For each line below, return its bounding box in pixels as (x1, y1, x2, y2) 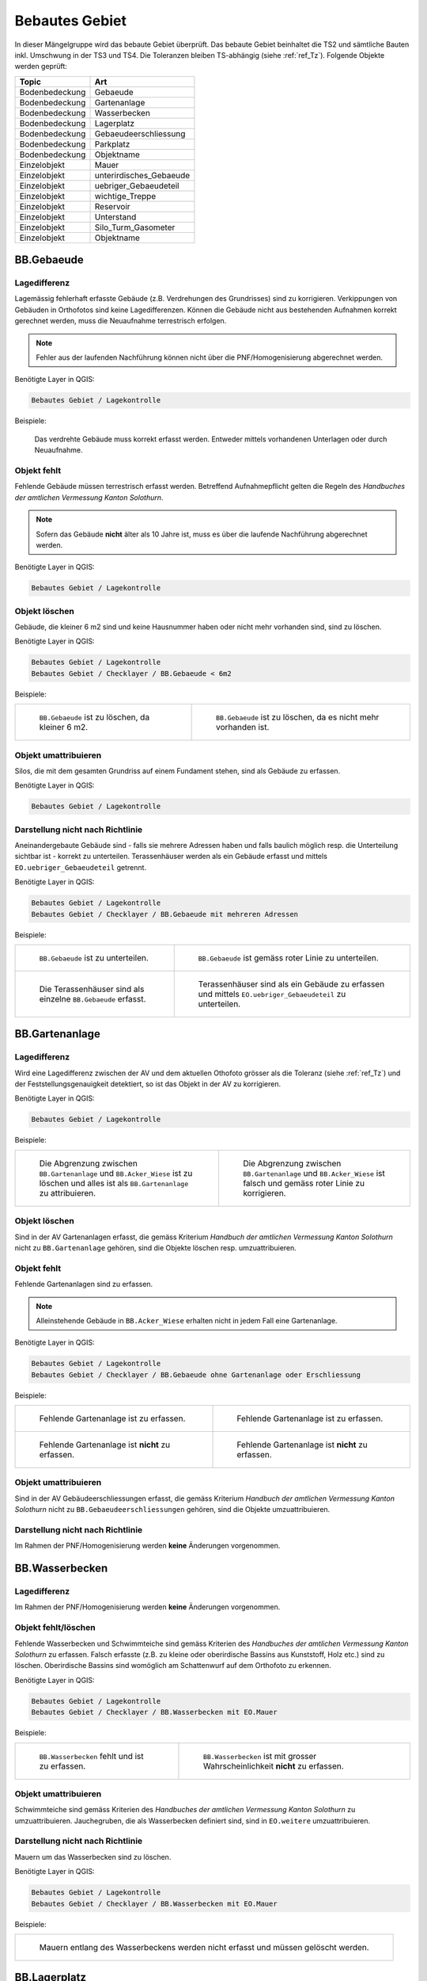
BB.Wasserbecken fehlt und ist (39, 1750, 144, 1762)
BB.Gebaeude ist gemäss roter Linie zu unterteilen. (198, 952, 379, 963)
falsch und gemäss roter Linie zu (242, 1178, 365, 1189)
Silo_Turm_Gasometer (94, 222, 176, 233)
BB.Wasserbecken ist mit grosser (202, 1750, 317, 1762)
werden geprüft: (14, 62, 67, 71)
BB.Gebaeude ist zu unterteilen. (39, 952, 149, 963)
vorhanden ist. (215, 722, 270, 733)
